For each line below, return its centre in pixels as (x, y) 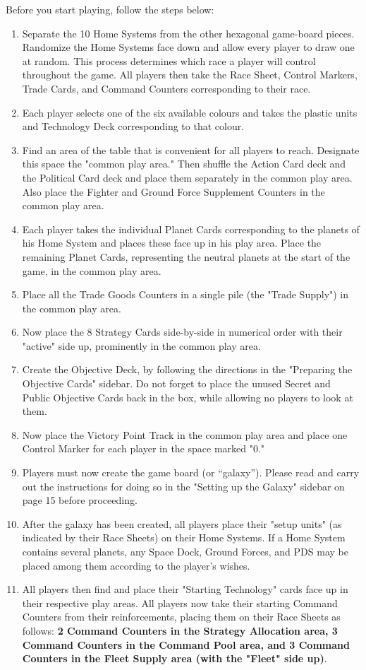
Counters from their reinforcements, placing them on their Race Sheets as (181, 617)
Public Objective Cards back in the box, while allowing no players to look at (188, 397)
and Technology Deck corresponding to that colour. (133, 126)
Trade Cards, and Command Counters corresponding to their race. (166, 88)
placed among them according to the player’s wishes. (136, 565)
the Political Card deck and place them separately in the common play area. (187, 177)
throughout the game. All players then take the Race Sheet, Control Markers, (190, 75)
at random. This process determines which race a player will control (169, 60)
